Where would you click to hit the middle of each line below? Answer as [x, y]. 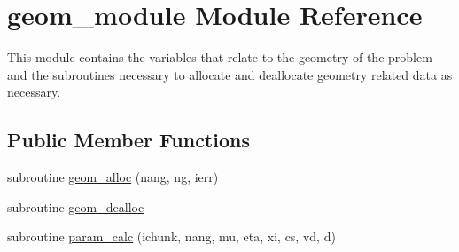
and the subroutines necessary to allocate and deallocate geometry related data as [230, 74]
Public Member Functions [128, 140]
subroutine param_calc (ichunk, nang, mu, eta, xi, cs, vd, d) [171, 236]
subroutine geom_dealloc [76, 206]
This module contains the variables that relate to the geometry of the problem [220, 57]
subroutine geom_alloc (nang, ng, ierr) [113, 177]
